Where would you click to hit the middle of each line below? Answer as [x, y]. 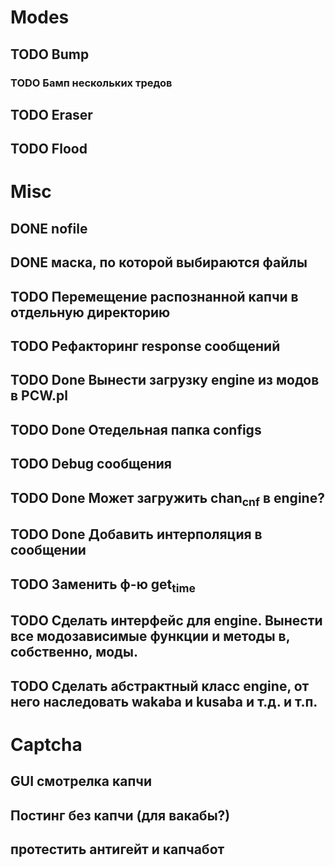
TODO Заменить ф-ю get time [103, 585]
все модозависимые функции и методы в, [150, 636]
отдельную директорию [90, 312]
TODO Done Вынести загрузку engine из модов [165, 380]
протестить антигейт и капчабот [117, 849]
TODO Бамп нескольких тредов [91, 83]
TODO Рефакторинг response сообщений [145, 346]
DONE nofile [49, 228]
